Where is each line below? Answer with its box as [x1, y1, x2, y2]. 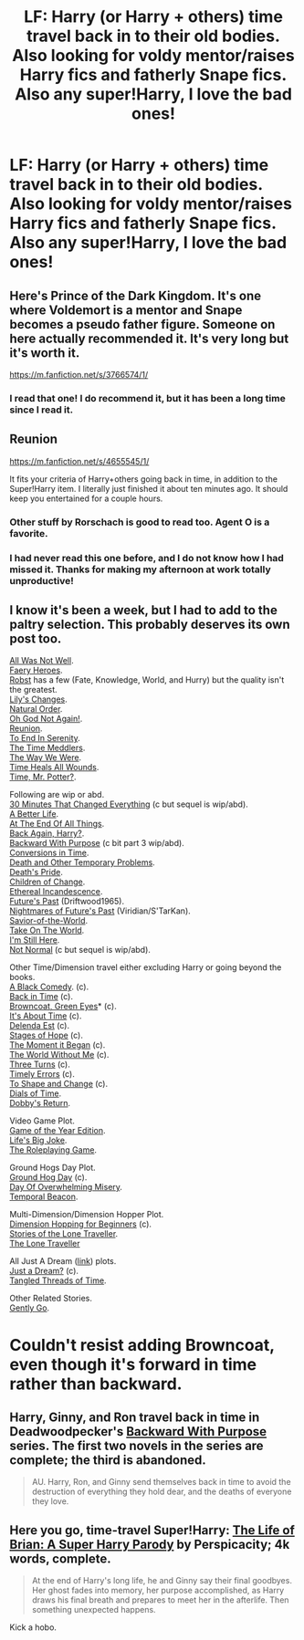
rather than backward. [9, 1374, 183, 1394]
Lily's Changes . [9, 694, 68, 705]
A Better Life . [9, 809, 59, 820]
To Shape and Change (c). [9, 1079, 108, 1090]
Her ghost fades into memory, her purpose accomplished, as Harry [31, 1585, 285, 1596]
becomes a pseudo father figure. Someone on [9, 317, 276, 332]
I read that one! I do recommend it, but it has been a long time [9, 392, 286, 404]
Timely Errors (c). [9, 1069, 75, 1080]
